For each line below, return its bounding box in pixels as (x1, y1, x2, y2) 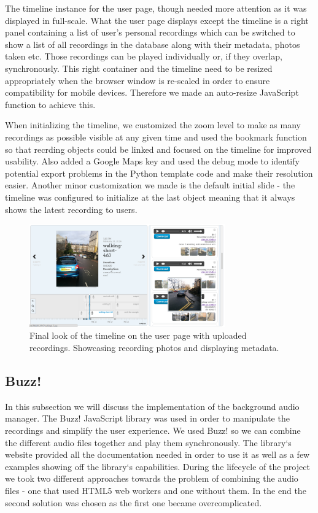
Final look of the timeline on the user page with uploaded (29, 329, 247, 342)
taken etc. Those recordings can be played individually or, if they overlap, (5, 50, 282, 63)
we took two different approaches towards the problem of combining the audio (5, 472, 298, 485)
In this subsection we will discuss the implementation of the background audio (5, 399, 300, 412)
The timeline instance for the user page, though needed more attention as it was (5, 2, 307, 14)
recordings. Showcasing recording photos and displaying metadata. (29, 341, 279, 353)
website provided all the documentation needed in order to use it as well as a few (5, 448, 310, 461)
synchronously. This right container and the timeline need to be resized (5, 61, 273, 74)
